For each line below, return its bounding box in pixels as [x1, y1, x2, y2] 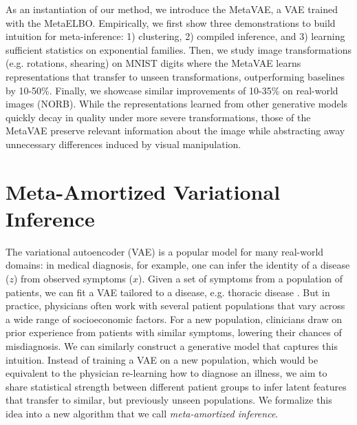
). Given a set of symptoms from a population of [138, 271, 343, 286]
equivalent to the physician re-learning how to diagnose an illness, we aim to [6, 366, 327, 380]
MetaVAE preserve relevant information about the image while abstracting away [6, 123, 345, 138]
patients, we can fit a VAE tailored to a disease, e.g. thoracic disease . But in [6, 284, 330, 299]
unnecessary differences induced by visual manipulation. [6, 136, 241, 151]
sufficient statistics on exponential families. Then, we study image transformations [6, 42, 352, 56]
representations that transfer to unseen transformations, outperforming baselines [6, 69, 345, 83]
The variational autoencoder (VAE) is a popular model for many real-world [6, 244, 324, 258]
